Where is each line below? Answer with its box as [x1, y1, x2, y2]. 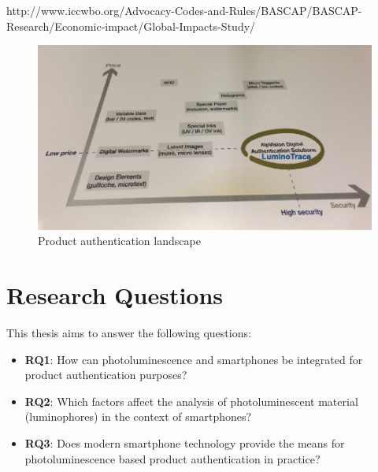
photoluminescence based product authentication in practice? [24, 450, 321, 466]
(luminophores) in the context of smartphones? [24, 408, 252, 425]
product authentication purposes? [24, 366, 187, 383]
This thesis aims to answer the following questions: [6, 324, 251, 340]
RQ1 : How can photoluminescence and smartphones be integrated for [24, 351, 363, 367]
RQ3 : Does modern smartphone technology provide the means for [24, 434, 345, 451]
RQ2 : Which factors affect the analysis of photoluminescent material [24, 392, 358, 409]
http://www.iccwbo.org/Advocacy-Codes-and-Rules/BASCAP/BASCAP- [6, 2, 362, 18]
